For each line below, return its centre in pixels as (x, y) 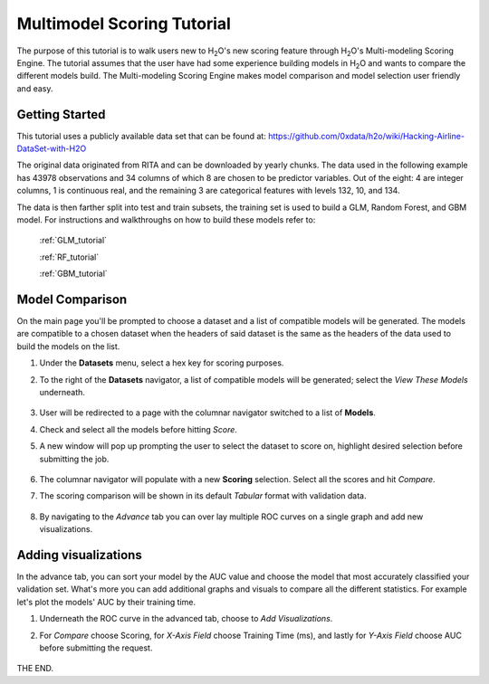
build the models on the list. (68, 346)
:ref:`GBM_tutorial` (73, 274)
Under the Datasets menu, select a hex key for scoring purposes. (162, 363)
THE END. (35, 669)
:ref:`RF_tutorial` (69, 257)
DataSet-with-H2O (52, 148)
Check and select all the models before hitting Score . (138, 429)
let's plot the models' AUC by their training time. (106, 602)
